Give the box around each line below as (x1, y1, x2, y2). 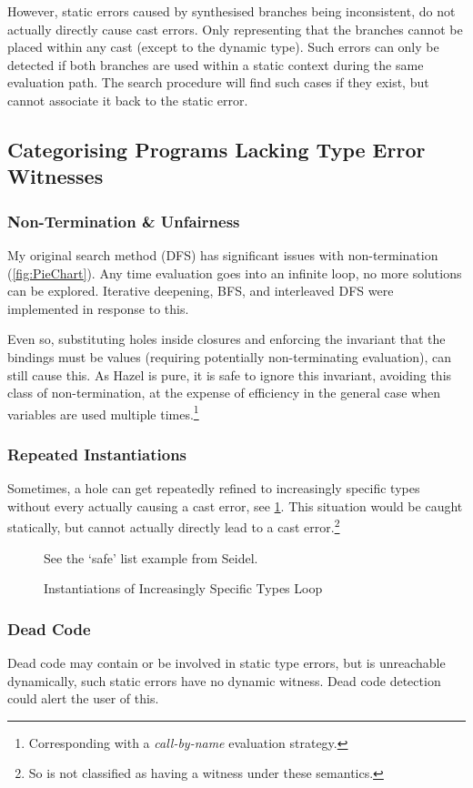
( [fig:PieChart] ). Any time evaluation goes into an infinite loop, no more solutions (7, 263, 462, 282)
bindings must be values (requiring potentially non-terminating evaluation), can (7, 347, 452, 366)
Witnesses (7, 162, 104, 190)
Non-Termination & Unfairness (7, 209, 240, 232)
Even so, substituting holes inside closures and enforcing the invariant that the (7, 329, 446, 349)
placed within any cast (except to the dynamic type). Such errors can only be (7, 37, 439, 56)
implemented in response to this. (7, 298, 189, 318)
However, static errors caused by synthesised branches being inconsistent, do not (7, 2, 456, 20)
